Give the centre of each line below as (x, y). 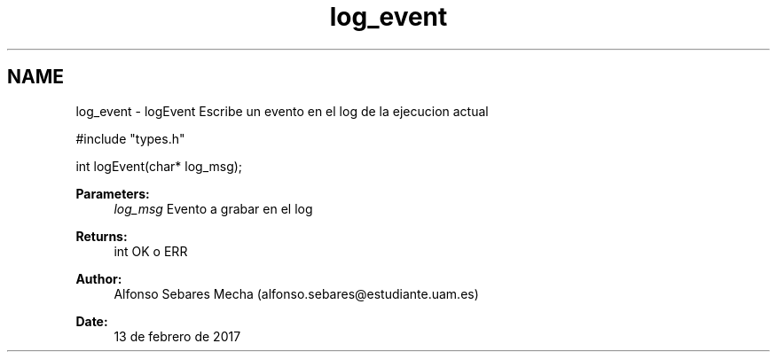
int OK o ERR (151, 251)
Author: (99, 278)
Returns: (102, 236)
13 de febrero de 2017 (177, 336)
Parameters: (113, 193)
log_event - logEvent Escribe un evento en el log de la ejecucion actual (282, 111)
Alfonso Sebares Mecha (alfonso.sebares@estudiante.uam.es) (296, 293)
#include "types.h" (130, 138)
